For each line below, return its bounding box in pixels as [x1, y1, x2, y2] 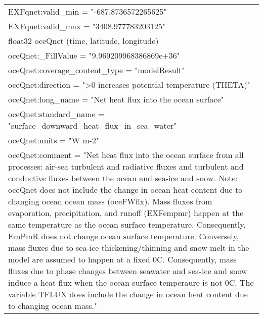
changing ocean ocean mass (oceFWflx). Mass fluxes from [8, 195, 212, 207]
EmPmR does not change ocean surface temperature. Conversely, [8, 230, 239, 242]
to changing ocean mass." [8, 300, 97, 311]
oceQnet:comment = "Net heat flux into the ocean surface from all [8, 149, 244, 161]
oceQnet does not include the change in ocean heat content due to [8, 184, 243, 195]
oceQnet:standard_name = [8, 108, 105, 120]
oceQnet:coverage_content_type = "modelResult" [8, 64, 185, 76]
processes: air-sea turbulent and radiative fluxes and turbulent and [8, 161, 244, 172]
